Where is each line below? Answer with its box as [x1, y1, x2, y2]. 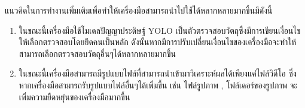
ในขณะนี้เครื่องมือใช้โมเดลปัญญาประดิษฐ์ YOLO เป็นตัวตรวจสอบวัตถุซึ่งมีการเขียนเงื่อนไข [19, 24, 301, 36]
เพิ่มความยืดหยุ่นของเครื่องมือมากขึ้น [19, 90, 130, 103]
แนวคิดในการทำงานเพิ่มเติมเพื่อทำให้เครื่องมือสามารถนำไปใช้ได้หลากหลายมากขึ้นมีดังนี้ [5, 4, 273, 16]
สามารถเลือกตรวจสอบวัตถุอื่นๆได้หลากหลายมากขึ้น [19, 47, 176, 59]
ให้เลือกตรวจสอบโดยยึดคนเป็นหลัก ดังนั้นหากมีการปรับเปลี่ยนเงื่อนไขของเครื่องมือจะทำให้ [19, 36, 297, 48]
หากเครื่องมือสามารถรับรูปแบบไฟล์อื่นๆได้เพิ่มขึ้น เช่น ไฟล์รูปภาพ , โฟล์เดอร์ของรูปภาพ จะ [19, 78, 298, 91]
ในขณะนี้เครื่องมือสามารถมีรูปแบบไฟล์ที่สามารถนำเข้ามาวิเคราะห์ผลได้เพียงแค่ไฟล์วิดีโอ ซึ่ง [19, 67, 297, 80]
